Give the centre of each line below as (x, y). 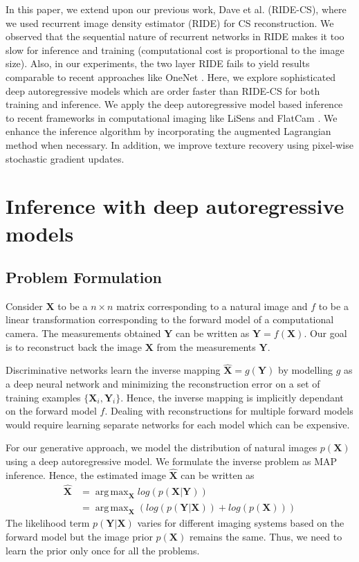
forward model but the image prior (79, 536)
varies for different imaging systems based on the (241, 523)
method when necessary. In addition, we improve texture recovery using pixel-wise (179, 144)
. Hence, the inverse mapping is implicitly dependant (232, 397)
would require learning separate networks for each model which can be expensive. (178, 424)
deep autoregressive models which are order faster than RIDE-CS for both (163, 90)
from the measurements (206, 346)
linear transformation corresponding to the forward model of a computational (170, 319)
